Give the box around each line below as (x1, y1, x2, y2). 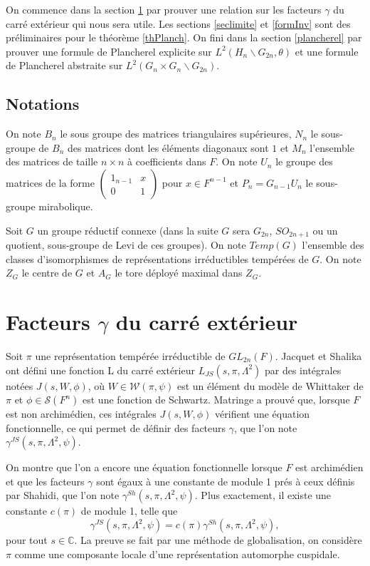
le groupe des (275, 154, 333, 169)
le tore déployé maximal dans (115, 265, 243, 280)
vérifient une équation (215, 406, 310, 421)
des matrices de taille (6, 154, 98, 169)
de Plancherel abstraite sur (6, 58, 123, 73)
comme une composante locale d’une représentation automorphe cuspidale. (14, 546, 340, 561)
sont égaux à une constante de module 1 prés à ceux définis (96, 473, 355, 488)
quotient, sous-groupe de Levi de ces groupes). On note (6, 237, 246, 252)
